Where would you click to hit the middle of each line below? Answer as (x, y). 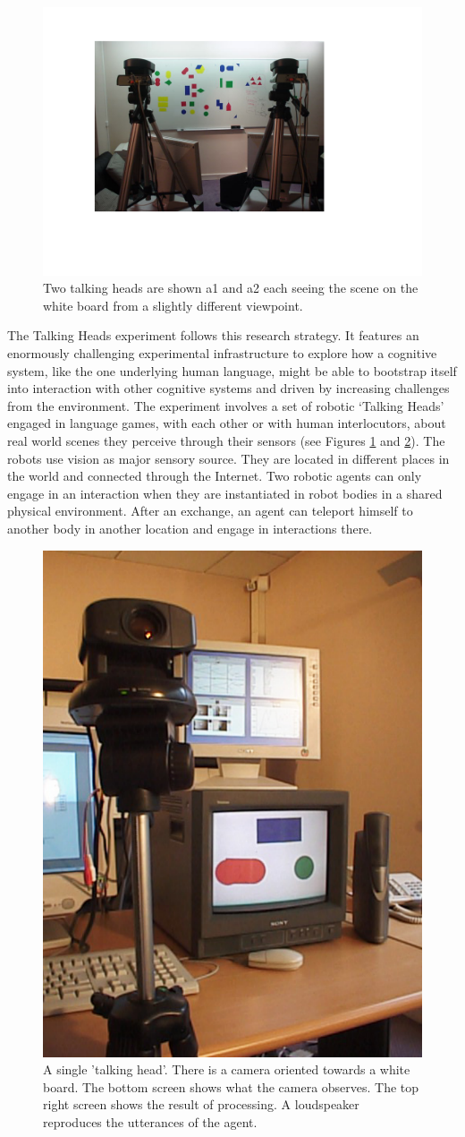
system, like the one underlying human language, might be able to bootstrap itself (232, 370)
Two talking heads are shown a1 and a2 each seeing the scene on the (231, 288)
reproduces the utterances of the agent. (150, 1122)
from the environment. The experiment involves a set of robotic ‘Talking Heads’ (226, 405)
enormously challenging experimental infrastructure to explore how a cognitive (222, 353)
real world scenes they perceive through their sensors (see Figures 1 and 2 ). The (226, 440)
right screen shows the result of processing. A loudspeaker (201, 1104)
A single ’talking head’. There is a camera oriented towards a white (227, 1069)
